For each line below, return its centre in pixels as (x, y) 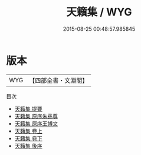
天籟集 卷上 (28, 131)
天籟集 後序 (28, 146)
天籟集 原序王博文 (36, 123)
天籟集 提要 (28, 109)
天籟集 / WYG (99, 12)
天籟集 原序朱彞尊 (36, 116)
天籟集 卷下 (28, 138)
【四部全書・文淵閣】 (59, 80)
